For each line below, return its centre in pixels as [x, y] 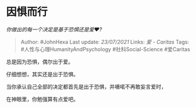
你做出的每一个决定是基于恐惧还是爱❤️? [54, 29]
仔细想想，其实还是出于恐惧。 [42, 74]
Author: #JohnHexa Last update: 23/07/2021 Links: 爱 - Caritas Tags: [105, 42]
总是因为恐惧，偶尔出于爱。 [40, 62]
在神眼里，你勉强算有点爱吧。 [42, 99]
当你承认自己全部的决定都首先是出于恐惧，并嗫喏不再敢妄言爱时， [86, 86]
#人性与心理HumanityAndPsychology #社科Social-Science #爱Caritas [105, 49]
